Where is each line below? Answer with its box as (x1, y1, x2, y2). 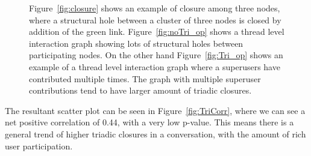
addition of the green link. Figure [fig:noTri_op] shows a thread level (29, 25, 284, 38)
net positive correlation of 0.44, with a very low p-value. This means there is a (5, 116, 294, 128)
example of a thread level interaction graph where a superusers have (29, 60, 280, 73)
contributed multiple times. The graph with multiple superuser (29, 72, 261, 85)
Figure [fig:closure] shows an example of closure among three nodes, (29, 2, 280, 14)
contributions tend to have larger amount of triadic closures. (29, 84, 252, 97)
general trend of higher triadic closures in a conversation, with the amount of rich (5, 127, 306, 140)
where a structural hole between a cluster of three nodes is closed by (29, 13, 281, 26)
